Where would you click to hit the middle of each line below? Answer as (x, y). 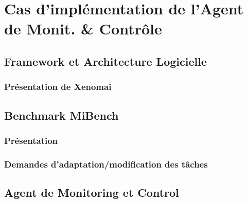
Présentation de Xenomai (58, 87)
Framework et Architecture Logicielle (105, 61)
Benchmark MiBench (61, 115)
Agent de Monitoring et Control (92, 192)
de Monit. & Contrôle (83, 29)
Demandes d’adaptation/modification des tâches (106, 164)
